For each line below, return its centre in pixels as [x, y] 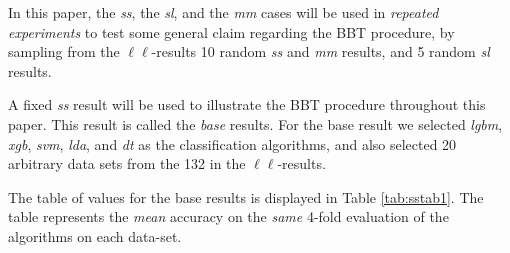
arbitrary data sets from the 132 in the [127, 163]
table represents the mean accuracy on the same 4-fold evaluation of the [228, 216]
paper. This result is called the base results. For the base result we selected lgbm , [255, 123]
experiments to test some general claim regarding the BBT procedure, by [231, 31]
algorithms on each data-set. [95, 235]
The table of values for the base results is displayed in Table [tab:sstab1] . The [246, 196]
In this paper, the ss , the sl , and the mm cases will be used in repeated [223, 12]
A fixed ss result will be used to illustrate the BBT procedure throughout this [247, 104]
